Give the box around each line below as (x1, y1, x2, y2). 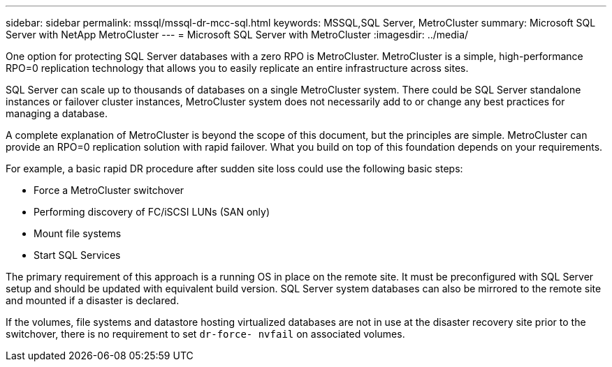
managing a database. (6, 107, 108, 119)
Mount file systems (34, 227, 122, 239)
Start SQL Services (34, 249, 121, 261)
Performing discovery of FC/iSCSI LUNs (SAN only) (34, 206, 270, 218)
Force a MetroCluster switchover (34, 184, 184, 196)
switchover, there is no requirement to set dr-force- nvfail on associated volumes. (6, 328, 405, 340)
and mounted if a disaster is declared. (6, 294, 180, 306)
